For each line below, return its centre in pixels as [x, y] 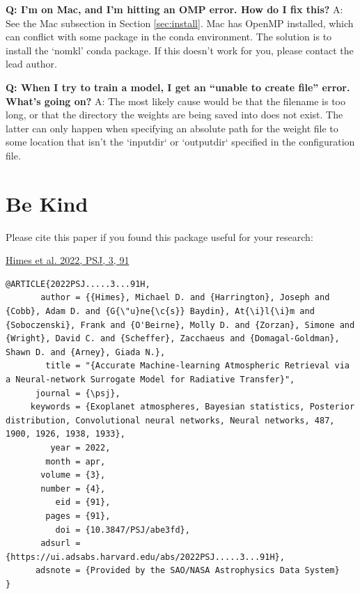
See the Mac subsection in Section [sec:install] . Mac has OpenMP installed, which [180, 23]
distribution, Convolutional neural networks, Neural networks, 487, [170, 420]
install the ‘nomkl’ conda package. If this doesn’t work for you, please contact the [180, 50]
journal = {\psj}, [78, 393]
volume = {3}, [73, 475]
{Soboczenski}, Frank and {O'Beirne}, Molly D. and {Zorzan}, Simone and [180, 325]
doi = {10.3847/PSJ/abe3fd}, [123, 530]
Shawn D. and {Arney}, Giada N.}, [86, 352]
